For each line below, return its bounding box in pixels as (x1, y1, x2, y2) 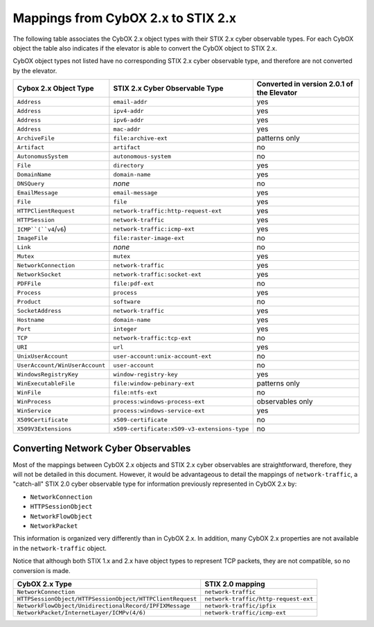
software (113, 298, 141, 305)
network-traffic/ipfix (204, 602, 276, 609)
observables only (256, 397, 313, 406)
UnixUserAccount (17, 352, 69, 360)
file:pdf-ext (113, 280, 154, 287)
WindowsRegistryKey (17, 370, 79, 378)
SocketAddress (17, 307, 62, 314)
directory (113, 161, 145, 169)
